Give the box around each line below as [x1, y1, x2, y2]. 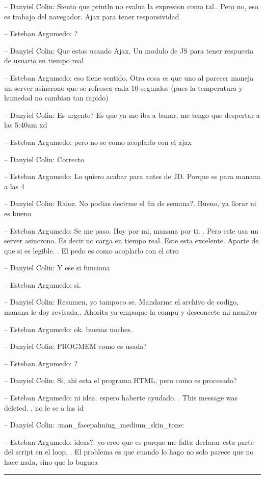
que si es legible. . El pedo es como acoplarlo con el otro [4, 245, 179, 256]
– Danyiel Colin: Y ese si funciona [4, 262, 110, 273]
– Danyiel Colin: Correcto [4, 154, 84, 164]
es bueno [4, 208, 31, 218]
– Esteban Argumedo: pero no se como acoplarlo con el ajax [4, 136, 192, 147]
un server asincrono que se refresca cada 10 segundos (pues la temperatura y [4, 82, 243, 93]
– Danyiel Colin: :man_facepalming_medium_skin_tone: [4, 419, 184, 430]
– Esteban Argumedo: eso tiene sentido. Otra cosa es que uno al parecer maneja [4, 72, 254, 83]
